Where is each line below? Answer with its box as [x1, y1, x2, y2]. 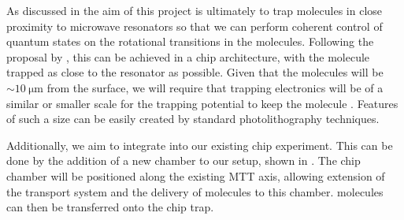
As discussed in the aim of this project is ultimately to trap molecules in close [6, 2, 383, 18]
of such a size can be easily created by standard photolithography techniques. [6, 110, 380, 127]
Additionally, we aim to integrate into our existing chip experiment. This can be [6, 136, 393, 153]
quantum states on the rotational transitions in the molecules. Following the [6, 33, 374, 50]
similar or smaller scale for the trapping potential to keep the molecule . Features [6, 95, 398, 111]
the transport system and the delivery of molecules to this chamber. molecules [6, 183, 384, 199]
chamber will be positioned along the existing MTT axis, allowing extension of [6, 167, 385, 184]
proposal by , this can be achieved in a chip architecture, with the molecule [6, 48, 370, 65]
